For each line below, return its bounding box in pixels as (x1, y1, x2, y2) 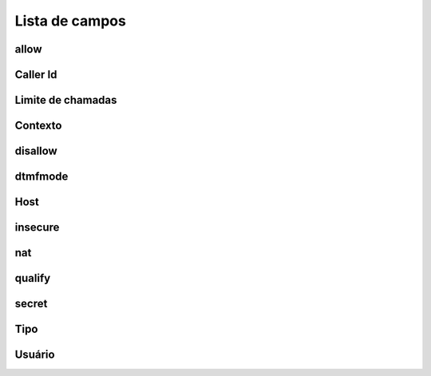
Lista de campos (14, 12, 127, 30)
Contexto (14, 119, 62, 133)
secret (14, 297, 48, 311)
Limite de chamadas (14, 93, 117, 107)
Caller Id (14, 68, 57, 81)
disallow (14, 144, 57, 158)
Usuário (14, 348, 55, 362)
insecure (14, 220, 60, 235)
